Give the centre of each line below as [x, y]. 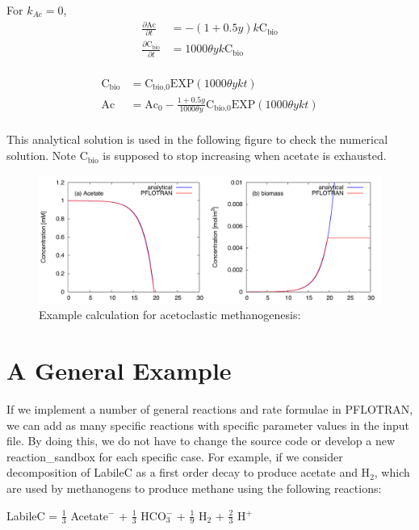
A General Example [119, 370]
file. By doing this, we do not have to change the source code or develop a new [201, 441]
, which [392, 472]
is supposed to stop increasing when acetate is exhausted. [245, 156]
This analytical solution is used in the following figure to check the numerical [197, 139]
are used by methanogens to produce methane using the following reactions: [194, 488]
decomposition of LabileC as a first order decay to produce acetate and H [189, 472]
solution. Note [42, 156]
